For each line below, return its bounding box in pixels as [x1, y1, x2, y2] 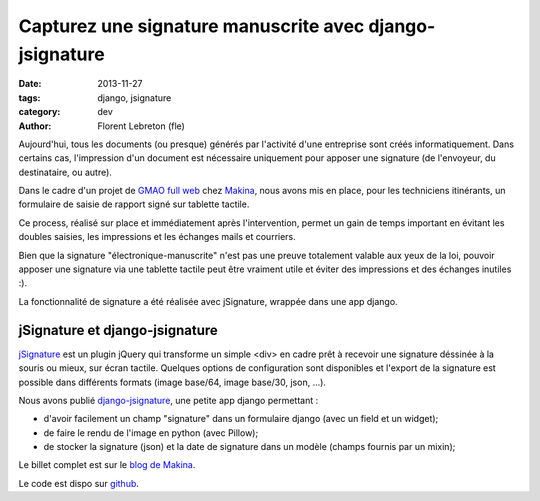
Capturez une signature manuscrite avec [18, 15, 365, 37]
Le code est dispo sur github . [18, 477, 140, 489]
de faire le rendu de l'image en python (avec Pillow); [43, 426, 259, 439]
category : [18, 106, 61, 118]
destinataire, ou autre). [18, 166, 112, 178]
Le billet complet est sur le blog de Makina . [18, 459, 196, 471]
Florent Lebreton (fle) [97, 120, 185, 132]
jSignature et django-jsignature [18, 321, 219, 339]
